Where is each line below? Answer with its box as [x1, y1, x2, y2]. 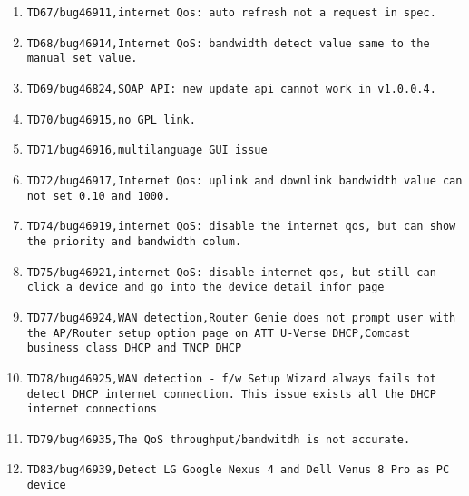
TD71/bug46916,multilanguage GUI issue [26, 144, 268, 157]
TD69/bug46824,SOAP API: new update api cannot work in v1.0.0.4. [26, 82, 436, 95]
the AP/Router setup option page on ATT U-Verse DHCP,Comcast [26, 326, 411, 340]
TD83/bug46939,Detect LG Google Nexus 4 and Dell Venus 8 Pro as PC [26, 463, 450, 477]
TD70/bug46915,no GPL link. [26, 113, 196, 126]
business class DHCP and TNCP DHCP [26, 342, 242, 355]
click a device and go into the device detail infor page [26, 281, 385, 294]
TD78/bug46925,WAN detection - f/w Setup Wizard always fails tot [26, 372, 436, 385]
